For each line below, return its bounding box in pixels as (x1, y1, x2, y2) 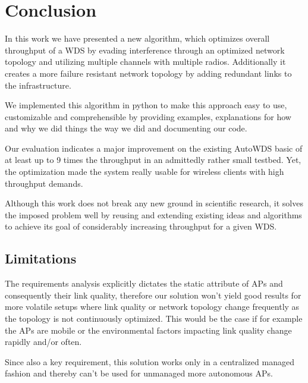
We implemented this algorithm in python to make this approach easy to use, (5, 99, 287, 111)
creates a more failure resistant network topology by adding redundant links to (5, 67, 292, 79)
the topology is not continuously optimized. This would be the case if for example (5, 312, 303, 325)
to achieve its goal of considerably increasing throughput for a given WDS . (5, 220, 277, 233)
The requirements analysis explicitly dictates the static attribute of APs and (5, 277, 283, 290)
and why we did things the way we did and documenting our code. (5, 122, 247, 134)
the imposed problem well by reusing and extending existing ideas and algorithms (5, 208, 302, 221)
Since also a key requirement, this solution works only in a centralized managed (5, 355, 294, 368)
